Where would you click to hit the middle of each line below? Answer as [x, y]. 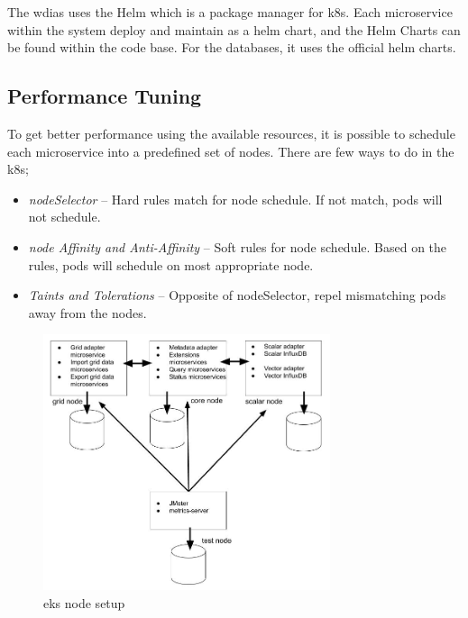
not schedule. [64, 217]
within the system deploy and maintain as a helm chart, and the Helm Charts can [234, 29]
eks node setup [84, 602]
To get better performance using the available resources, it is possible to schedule [231, 133]
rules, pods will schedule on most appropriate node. [171, 264]
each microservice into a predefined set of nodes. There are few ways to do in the [231, 151]
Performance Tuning [105, 96]
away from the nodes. [87, 312]
